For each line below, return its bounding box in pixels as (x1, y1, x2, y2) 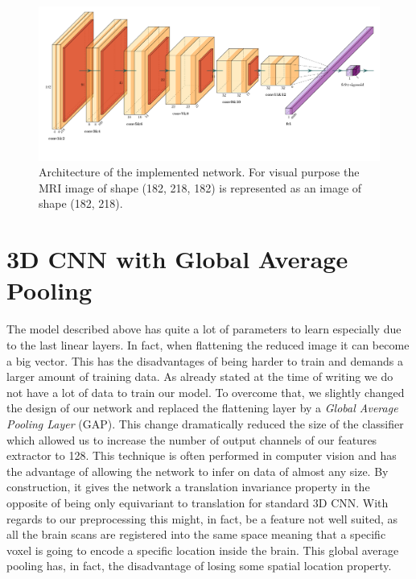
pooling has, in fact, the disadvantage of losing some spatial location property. (6, 557, 392, 574)
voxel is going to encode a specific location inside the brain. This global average (6, 541, 399, 558)
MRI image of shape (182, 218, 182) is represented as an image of (39, 179, 362, 196)
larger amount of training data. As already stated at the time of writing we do (6, 368, 393, 385)
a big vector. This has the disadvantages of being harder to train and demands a (6, 352, 403, 369)
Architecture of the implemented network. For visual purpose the (39, 163, 360, 180)
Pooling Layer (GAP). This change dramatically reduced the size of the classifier (6, 415, 404, 432)
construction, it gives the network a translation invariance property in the (6, 478, 370, 495)
